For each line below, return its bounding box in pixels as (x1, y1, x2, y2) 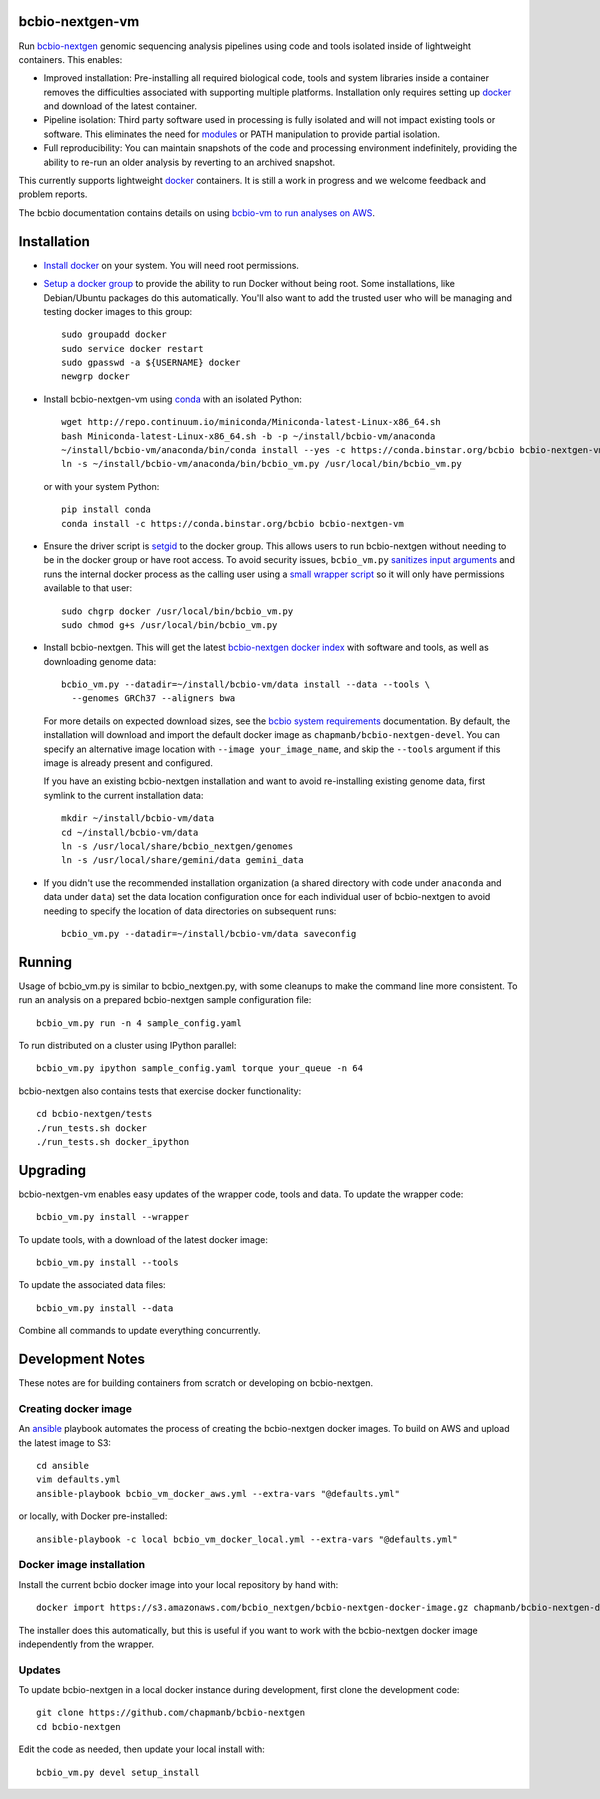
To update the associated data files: (18, 1279, 166, 1291)
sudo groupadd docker (61, 329, 167, 340)
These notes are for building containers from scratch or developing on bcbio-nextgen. (18, 1377, 374, 1389)
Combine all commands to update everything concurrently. (18, 1325, 261, 1337)
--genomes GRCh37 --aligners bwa (71, 693, 236, 704)
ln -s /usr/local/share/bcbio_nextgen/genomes (61, 841, 294, 852)
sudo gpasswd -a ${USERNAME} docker (61, 357, 241, 369)
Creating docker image (18, 1401, 132, 1415)
